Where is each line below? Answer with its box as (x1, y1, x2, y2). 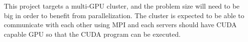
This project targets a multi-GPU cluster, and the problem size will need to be (4, 1, 240, 10)
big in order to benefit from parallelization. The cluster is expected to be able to (4, 10, 245, 20)
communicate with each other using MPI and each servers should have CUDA (4, 20, 237, 30)
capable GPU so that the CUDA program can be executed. (4, 29, 181, 39)
